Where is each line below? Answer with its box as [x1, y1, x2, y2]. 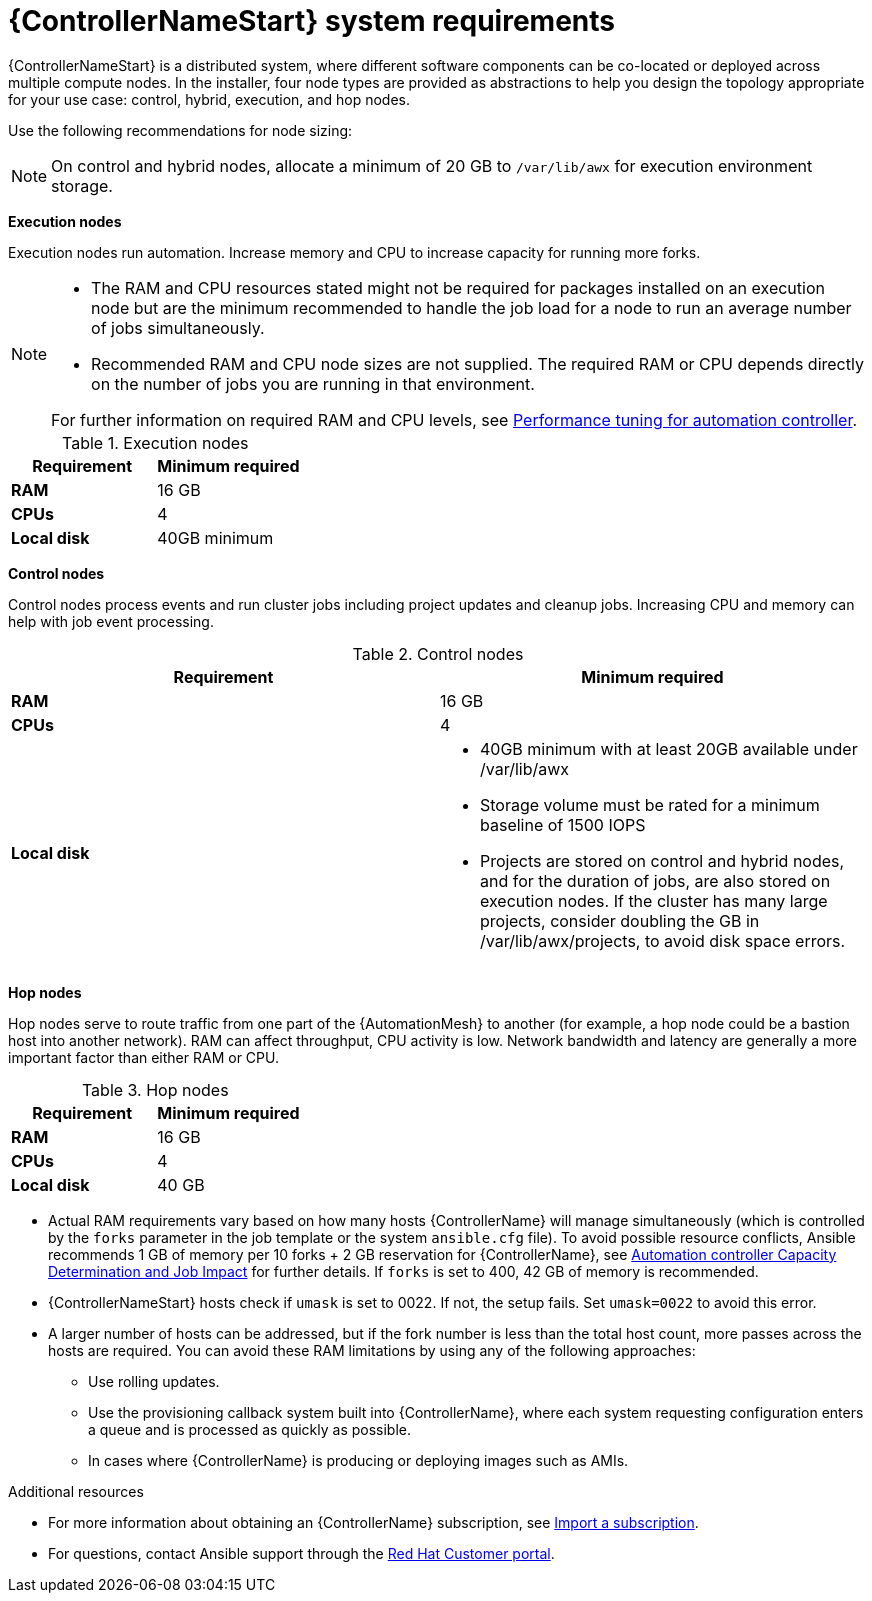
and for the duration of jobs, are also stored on [480, 870, 831, 891]
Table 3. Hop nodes [81, 1079, 229, 1100]
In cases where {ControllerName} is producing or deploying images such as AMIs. [88, 1451, 629, 1469]
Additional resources [8, 1482, 144, 1500]
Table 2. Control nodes [352, 643, 524, 664]
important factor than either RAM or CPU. [8, 1048, 279, 1066]
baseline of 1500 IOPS [480, 814, 646, 835]
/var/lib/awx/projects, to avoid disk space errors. [480, 930, 846, 951]
